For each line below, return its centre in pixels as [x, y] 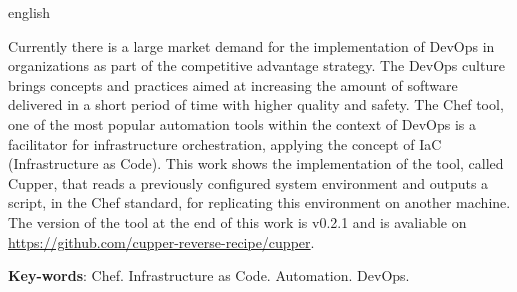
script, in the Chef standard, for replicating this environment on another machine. [259, 202]
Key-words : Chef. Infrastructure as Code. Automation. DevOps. [209, 275]
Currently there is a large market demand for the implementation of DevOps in [251, 45]
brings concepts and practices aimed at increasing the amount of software [233, 84]
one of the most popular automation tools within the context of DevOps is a [242, 123]
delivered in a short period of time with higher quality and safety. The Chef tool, [256, 104]
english [29, 12]
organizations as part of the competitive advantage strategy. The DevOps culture [256, 65]
